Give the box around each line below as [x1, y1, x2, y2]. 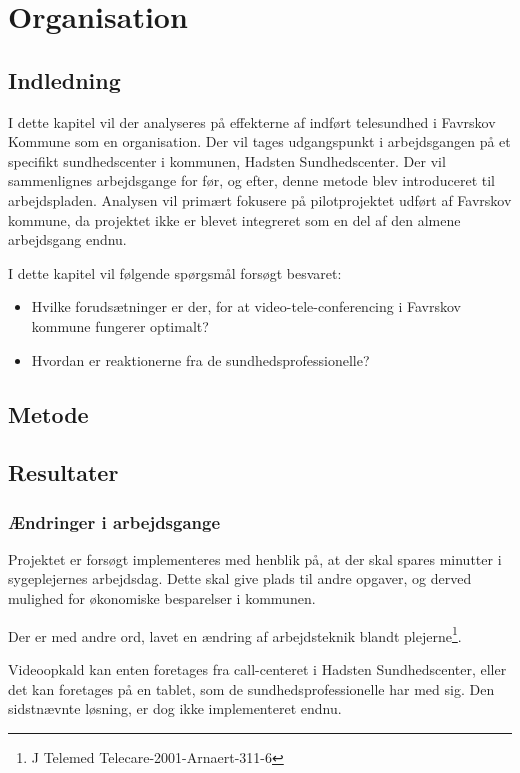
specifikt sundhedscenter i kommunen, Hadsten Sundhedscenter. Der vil [8, 150, 446, 171]
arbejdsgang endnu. [8, 229, 127, 250]
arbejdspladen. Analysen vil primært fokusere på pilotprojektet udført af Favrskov [8, 189, 512, 210]
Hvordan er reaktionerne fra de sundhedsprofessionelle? [31, 349, 370, 370]
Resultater [8, 457, 119, 488]
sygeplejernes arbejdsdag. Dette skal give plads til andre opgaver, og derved [8, 568, 472, 589]
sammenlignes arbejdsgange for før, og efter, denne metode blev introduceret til [8, 170, 495, 191]
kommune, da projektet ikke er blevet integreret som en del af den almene [8, 209, 461, 230]
